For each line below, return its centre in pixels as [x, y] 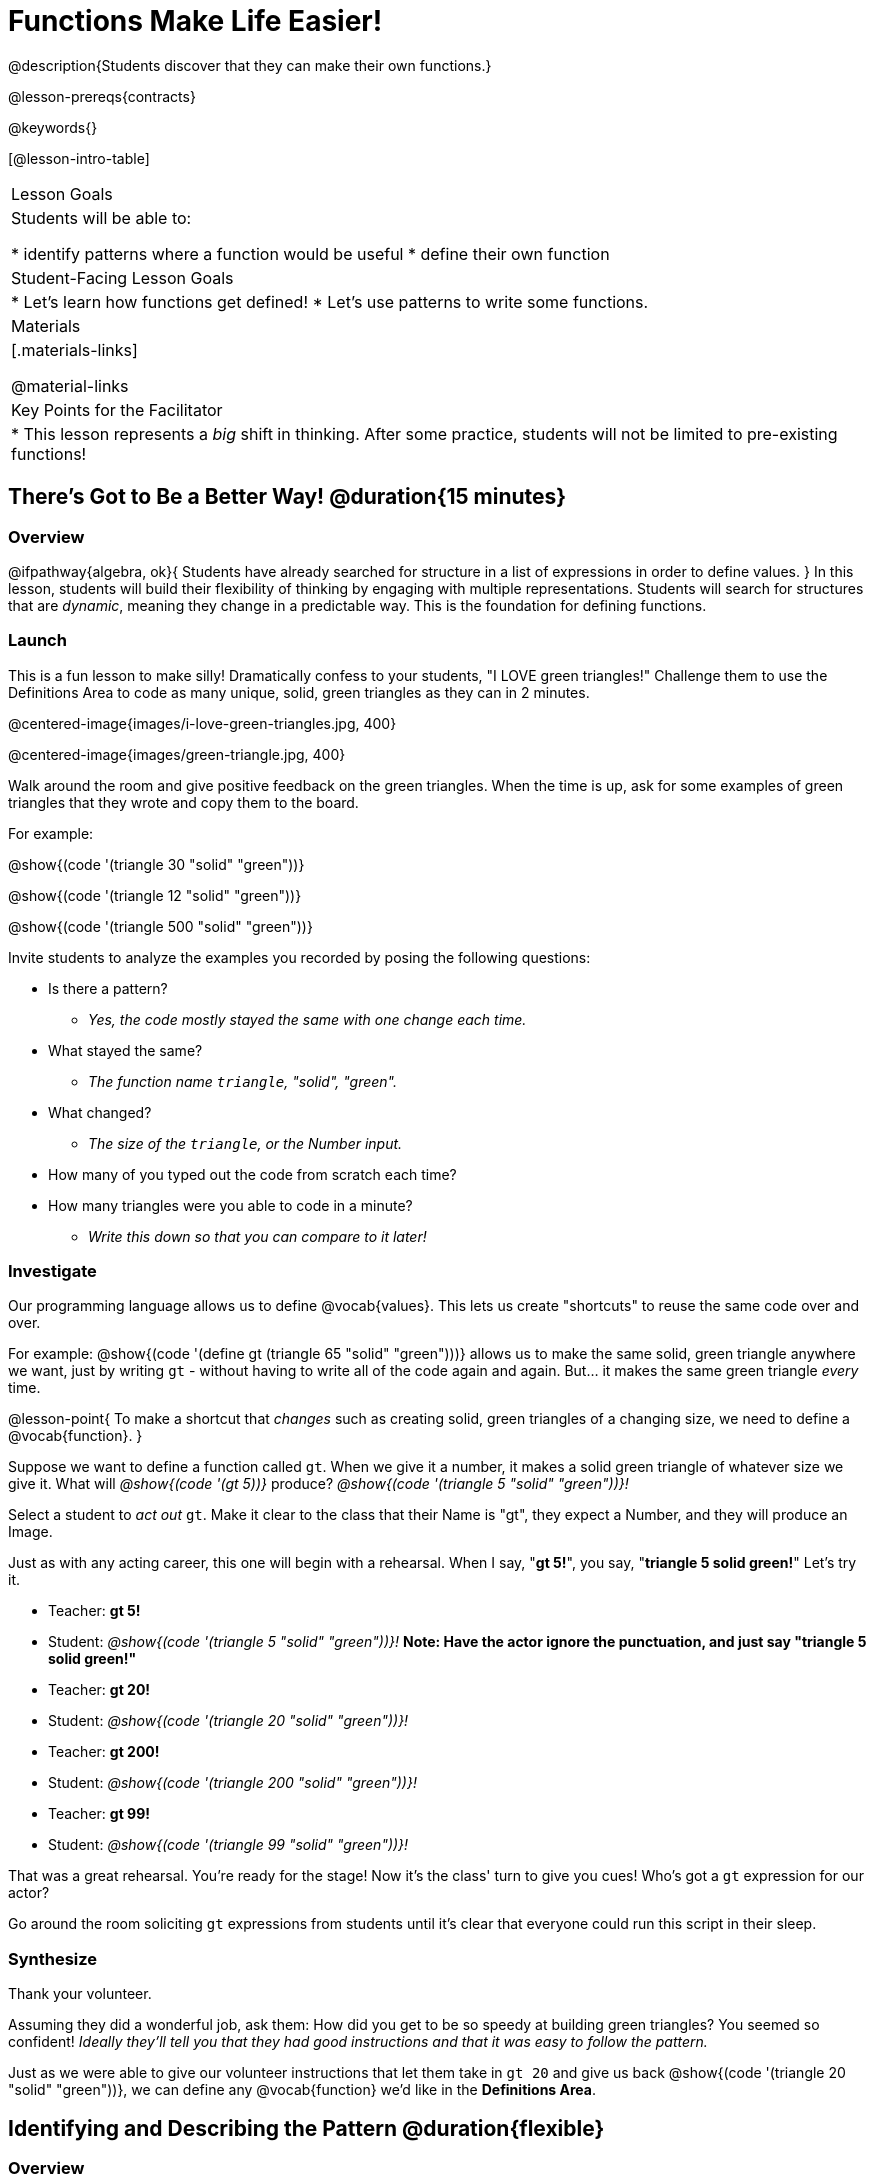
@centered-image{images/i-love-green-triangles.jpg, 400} [202, 723]
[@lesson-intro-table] [79, 158]
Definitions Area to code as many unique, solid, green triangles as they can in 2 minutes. [299, 692]
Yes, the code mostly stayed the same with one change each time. [307, 1019]
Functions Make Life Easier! [195, 21]
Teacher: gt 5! [94, 1611]
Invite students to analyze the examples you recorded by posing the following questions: [299, 957]
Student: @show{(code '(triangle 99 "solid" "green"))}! [228, 1845]
